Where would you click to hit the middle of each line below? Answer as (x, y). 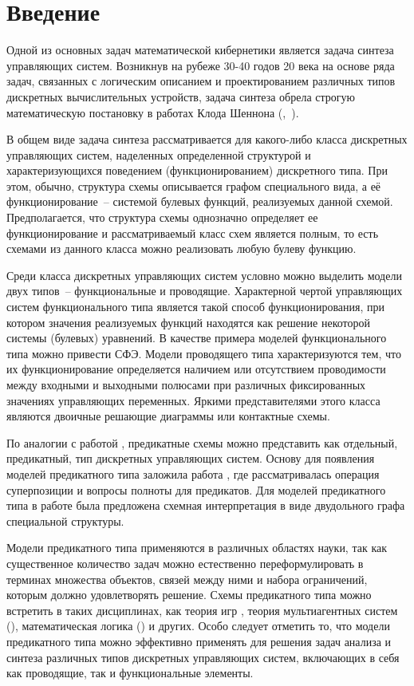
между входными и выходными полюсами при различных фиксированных (186, 384)
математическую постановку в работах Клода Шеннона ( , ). (153, 112)
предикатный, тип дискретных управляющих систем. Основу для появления (191, 458)
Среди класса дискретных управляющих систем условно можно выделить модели (204, 275)
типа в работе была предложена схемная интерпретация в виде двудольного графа (206, 505)
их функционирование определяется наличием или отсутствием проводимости (196, 369)
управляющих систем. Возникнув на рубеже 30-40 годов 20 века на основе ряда (201, 65)
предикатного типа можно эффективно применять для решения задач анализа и (199, 641)
